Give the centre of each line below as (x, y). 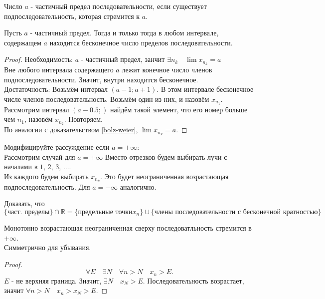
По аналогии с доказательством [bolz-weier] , (71, 130)
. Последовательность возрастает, (193, 280)
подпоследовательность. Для (47, 186)
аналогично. (138, 186)
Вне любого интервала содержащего (59, 70)
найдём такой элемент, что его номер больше (179, 109)
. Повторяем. (83, 119)
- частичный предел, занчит (123, 59)
